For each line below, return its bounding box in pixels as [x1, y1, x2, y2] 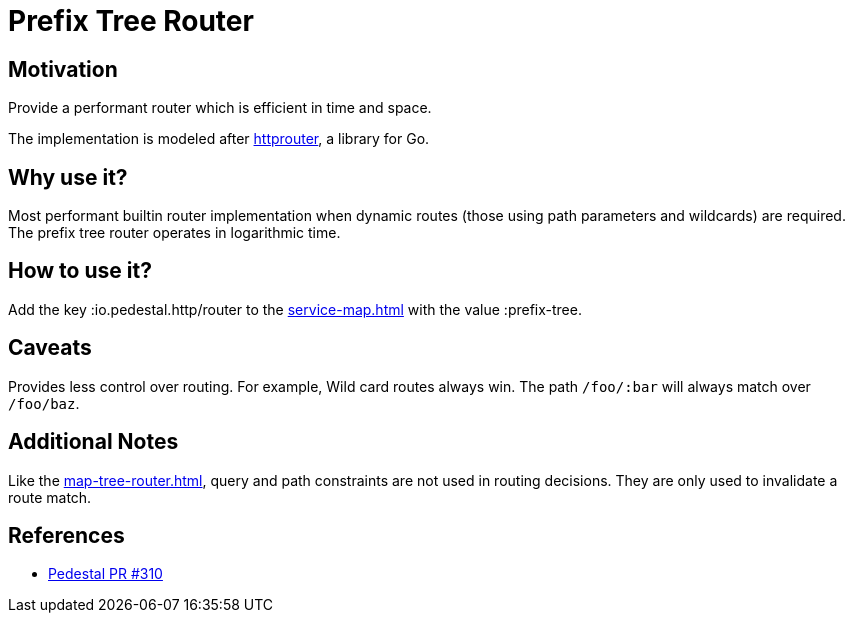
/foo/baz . [8, 394, 80, 412]
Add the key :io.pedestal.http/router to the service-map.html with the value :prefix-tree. [8, 300, 582, 318]
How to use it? [8, 258, 152, 284]
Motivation [8, 56, 118, 82]
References [8, 522, 125, 548]
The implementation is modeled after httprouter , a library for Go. [8, 130, 430, 148]
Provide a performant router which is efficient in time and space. [8, 99, 432, 117]
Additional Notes [8, 429, 179, 455]
